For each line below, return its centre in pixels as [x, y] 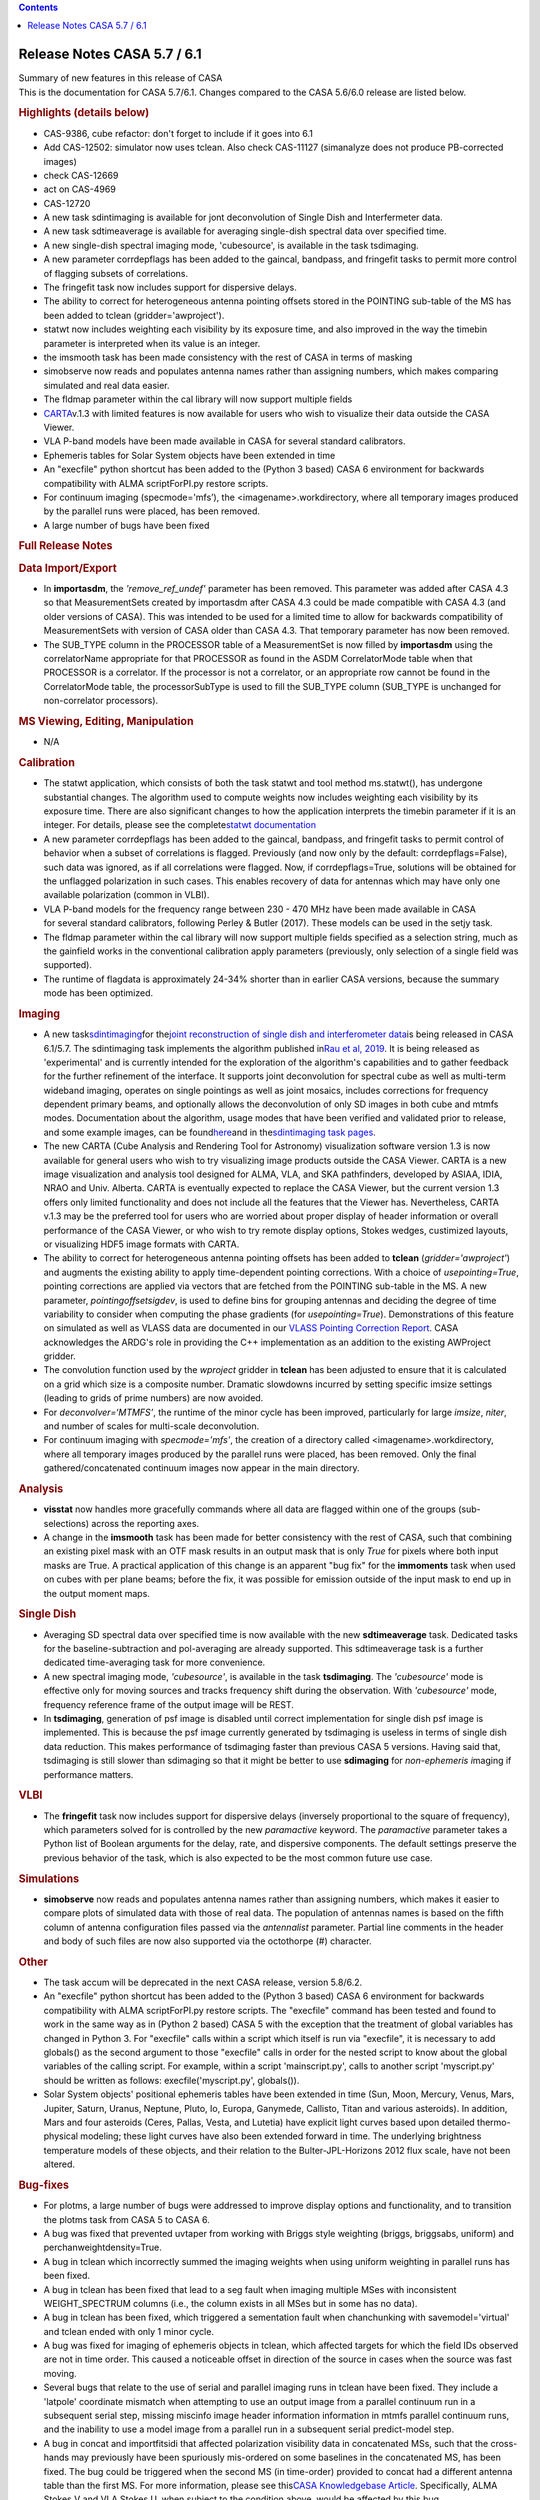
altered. [59, 2164]
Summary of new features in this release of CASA [120, 78]
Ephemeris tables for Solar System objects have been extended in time [189, 455]
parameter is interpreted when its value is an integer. [152, 343]
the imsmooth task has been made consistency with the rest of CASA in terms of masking [228, 357]
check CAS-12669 [81, 175]
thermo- [493, 2122]
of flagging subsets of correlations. [116, 273]
